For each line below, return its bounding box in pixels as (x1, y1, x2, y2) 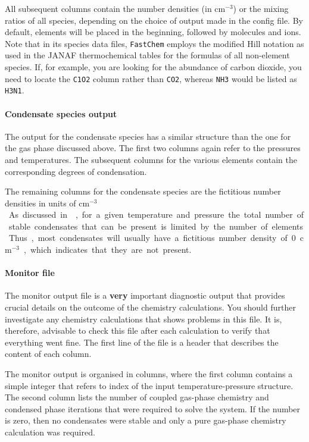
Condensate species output (5, 107, 117, 120)
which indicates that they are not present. (30, 243, 192, 256)
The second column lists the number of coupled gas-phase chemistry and (5, 391, 269, 403)
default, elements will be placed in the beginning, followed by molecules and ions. (5, 26, 301, 38)
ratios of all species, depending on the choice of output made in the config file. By (5, 14, 303, 26)
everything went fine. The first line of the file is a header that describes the (5, 336, 279, 348)
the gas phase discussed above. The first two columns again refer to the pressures (5, 142, 301, 154)
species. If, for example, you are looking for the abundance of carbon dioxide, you (5, 61, 302, 73)
